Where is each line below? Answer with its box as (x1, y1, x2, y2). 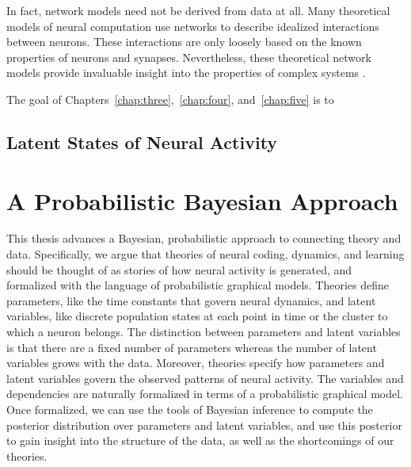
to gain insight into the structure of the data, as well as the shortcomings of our (6, 432, 394, 449)
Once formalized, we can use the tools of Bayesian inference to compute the (6, 401, 373, 417)
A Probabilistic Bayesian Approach (6, 184, 398, 216)
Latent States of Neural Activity (6, 129, 278, 154)
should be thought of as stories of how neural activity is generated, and (6, 261, 352, 278)
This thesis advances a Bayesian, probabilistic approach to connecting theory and (6, 230, 401, 247)
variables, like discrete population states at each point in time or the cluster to (6, 308, 388, 324)
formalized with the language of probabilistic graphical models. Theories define (6, 277, 390, 293)
